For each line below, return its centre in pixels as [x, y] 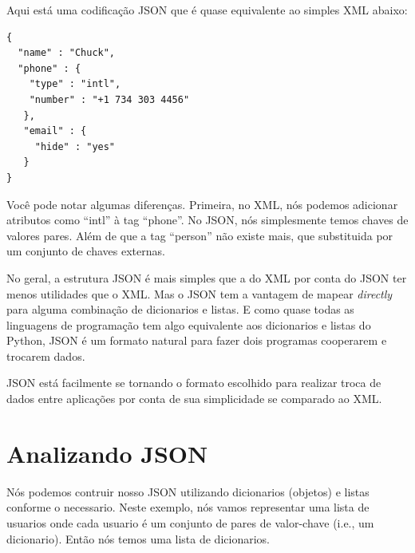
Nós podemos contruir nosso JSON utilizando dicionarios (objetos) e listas [188, 491]
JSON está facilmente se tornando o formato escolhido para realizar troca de [194, 383]
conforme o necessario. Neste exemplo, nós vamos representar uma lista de [188, 507]
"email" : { [55, 131]
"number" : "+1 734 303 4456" [109, 99]
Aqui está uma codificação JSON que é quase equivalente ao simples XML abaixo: [207, 10]
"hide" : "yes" [75, 146]
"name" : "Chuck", [67, 53]
